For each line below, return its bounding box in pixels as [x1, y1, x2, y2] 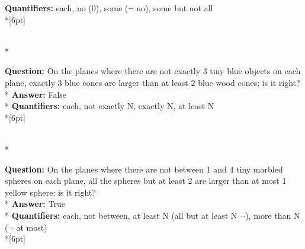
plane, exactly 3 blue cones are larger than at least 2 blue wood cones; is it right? [5, 76, 300, 88]
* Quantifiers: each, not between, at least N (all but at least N [5, 209, 237, 221]
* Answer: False [5, 88, 67, 100]
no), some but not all [136, 2, 213, 14]
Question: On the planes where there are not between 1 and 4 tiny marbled [5, 162, 283, 175]
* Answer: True [5, 197, 65, 210]
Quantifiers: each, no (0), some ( [5, 2, 129, 14]
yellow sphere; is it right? [5, 186, 96, 198]
